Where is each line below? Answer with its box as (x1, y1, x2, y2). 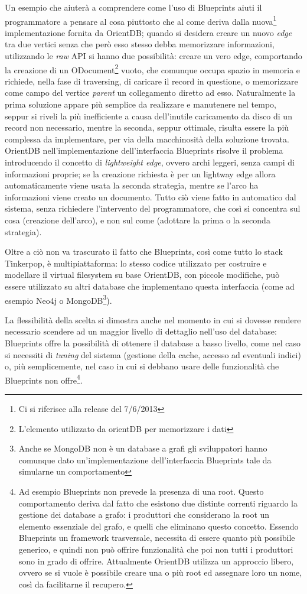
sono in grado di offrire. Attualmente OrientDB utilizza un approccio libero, (18, 554, 294, 567)
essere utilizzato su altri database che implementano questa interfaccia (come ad (5, 280, 295, 292)
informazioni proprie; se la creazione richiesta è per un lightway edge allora (5, 167, 276, 180)
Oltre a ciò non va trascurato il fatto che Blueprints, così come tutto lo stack (5, 245, 283, 258)
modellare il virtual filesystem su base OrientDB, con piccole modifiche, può (5, 268, 280, 281)
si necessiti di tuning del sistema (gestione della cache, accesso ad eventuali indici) (5, 348, 301, 361)
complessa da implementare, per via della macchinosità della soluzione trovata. (5, 132, 289, 145)
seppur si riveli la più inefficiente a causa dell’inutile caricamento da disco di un (5, 109, 292, 122)
